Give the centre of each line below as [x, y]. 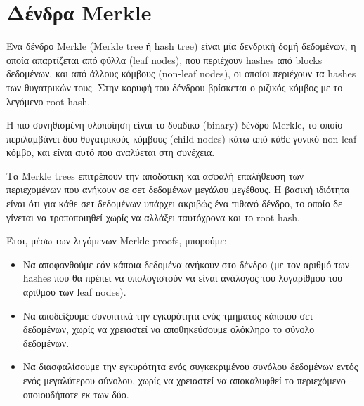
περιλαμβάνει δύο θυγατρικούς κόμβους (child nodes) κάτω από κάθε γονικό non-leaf [182, 138]
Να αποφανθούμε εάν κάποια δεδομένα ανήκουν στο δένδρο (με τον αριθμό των [186, 264]
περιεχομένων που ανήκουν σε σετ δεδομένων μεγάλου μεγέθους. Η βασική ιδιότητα [178, 189]
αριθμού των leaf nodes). [74, 292]
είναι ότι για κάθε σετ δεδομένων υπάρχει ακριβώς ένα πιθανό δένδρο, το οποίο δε [174, 203]
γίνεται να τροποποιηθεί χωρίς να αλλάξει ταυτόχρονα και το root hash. [153, 217]
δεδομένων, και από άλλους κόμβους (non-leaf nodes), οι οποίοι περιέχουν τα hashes [181, 73]
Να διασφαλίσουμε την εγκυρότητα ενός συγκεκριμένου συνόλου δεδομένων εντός [190, 366]
